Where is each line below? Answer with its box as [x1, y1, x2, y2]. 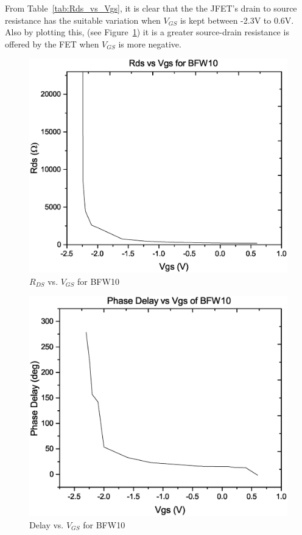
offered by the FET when [5, 37, 99, 50]
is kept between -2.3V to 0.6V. [180, 13, 294, 26]
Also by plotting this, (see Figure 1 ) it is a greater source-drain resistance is [5, 26, 289, 38]
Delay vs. [29, 518, 64, 531]
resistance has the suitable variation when [5, 13, 161, 26]
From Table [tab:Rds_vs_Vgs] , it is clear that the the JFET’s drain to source [5, 2, 297, 14]
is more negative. [118, 37, 181, 50]
